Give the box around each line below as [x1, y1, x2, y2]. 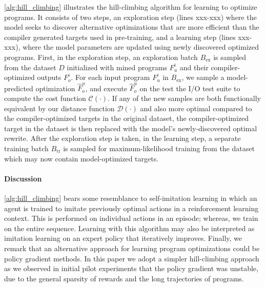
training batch [4, 143, 49, 154]
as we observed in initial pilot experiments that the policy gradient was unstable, [4, 263, 258, 274]
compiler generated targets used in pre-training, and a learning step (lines [4, 31, 236, 42]
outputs [37, 72, 62, 83]
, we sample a [181, 72, 225, 83]
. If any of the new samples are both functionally [108, 93, 261, 104]
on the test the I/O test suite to [139, 83, 240, 93]
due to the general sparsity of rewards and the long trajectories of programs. [4, 273, 244, 283]
